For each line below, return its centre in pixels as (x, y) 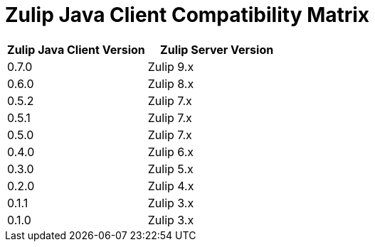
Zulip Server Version (217, 49)
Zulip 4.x (171, 186)
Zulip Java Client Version (76, 49)
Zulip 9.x (171, 66)
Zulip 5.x (170, 169)
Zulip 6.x (171, 152)
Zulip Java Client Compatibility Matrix (187, 15)
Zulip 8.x (171, 83)
